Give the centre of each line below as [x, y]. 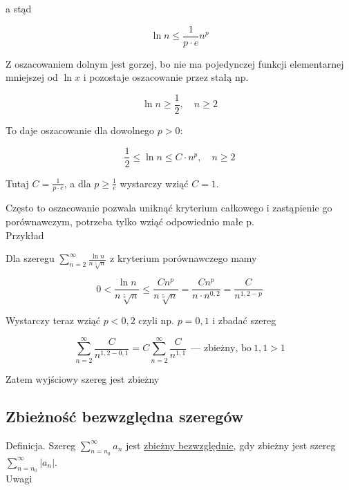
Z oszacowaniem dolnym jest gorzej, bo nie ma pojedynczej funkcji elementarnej [175, 63]
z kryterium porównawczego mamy [183, 258]
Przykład [25, 235]
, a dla [77, 183]
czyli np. [157, 320]
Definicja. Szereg [41, 445]
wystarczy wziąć [154, 183]
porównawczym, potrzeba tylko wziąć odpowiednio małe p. [130, 221]
